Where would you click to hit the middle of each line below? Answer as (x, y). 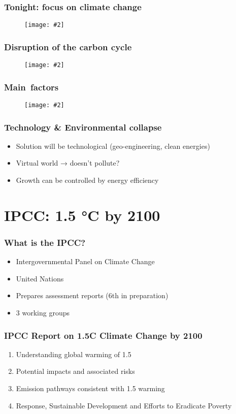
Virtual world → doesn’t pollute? (68, 163)
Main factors (31, 87)
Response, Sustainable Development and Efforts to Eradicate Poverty (124, 405)
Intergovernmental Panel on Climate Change (85, 261)
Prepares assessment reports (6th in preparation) (92, 295)
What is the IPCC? (45, 242)
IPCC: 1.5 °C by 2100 (82, 215)
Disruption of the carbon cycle (68, 46)
